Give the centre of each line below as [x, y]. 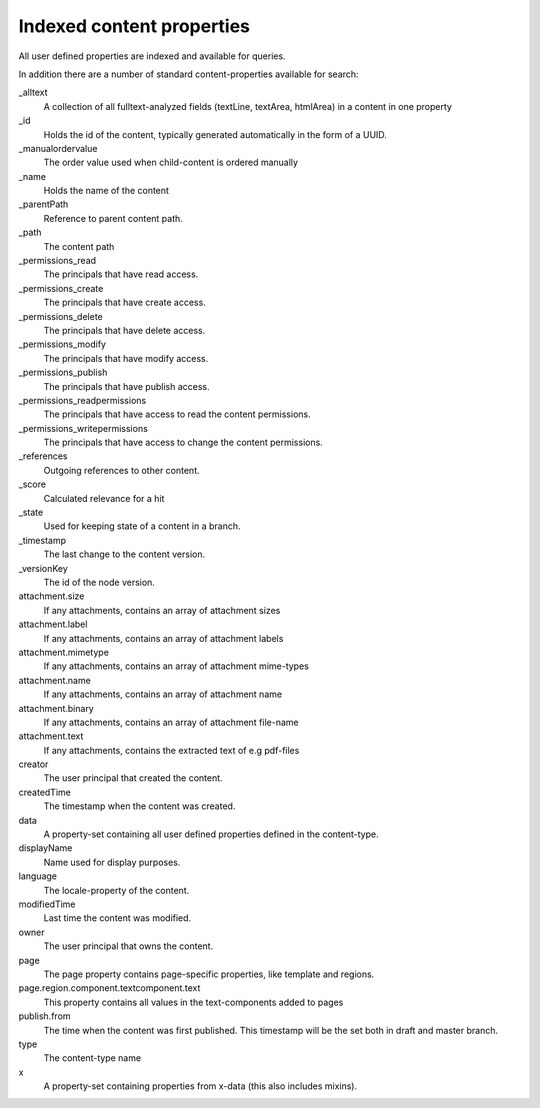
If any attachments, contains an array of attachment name [163, 694]
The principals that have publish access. [126, 386]
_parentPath [43, 204]
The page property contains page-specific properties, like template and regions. [209, 974]
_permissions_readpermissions [82, 400]
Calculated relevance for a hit [104, 498]
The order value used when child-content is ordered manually [171, 162]
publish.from [44, 1016]
